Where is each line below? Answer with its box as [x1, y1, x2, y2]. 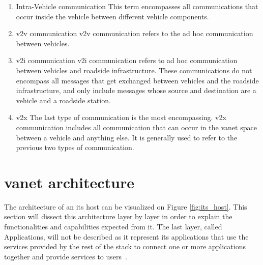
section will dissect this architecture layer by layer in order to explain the [4, 211, 232, 222]
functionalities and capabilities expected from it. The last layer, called [4, 221, 222, 232]
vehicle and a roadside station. [16, 95, 111, 105]
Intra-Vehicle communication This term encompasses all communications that [16, 1, 258, 11]
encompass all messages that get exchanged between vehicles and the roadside [16, 75, 259, 85]
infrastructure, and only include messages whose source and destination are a [16, 85, 256, 96]
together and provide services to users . [4, 251, 127, 261]
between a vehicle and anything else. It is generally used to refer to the [16, 132, 238, 142]
